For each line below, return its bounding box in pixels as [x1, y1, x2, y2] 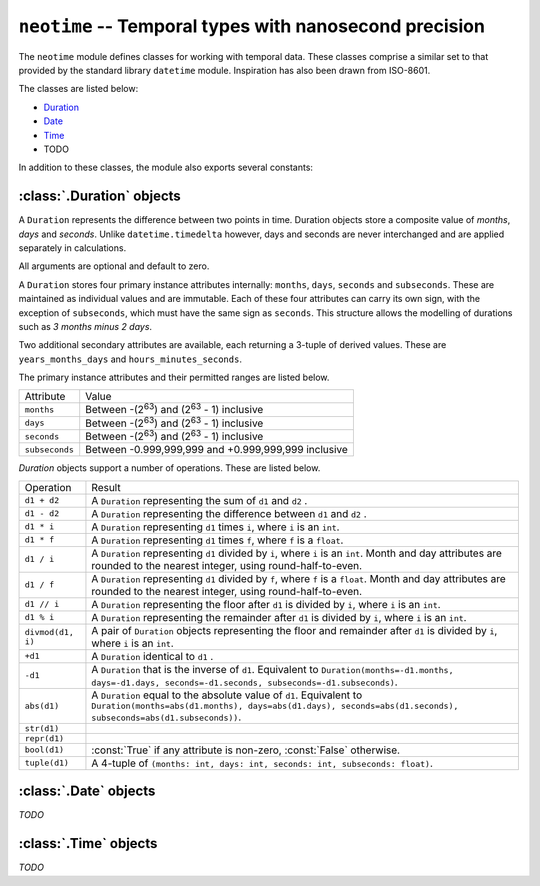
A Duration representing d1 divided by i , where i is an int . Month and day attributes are [91, 546, 502, 560]
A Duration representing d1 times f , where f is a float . [91, 533, 344, 547]
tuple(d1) [24, 758, 70, 769]
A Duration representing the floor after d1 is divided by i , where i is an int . [91, 597, 441, 611]
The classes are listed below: [18, 83, 139, 95]
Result [91, 480, 121, 494]
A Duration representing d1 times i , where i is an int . [91, 520, 340, 534]
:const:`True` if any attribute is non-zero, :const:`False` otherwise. [91, 743, 400, 757]
